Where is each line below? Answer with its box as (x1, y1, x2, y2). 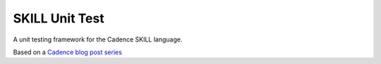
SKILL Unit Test (13, 11, 105, 26)
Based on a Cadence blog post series (13, 48, 123, 56)
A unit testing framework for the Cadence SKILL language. (13, 35, 183, 44)
